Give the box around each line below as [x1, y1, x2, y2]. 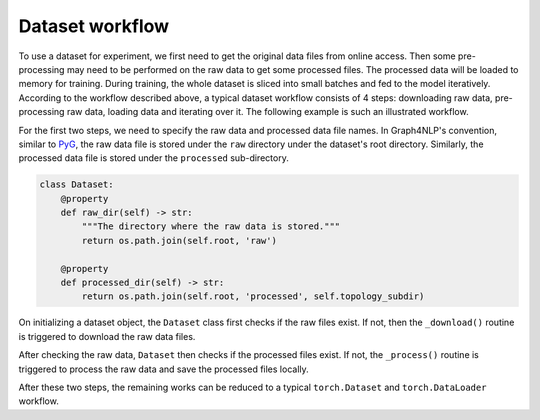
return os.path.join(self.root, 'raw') [81, 235, 277, 246]
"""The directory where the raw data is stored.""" [81, 221, 341, 232]
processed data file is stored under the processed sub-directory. [18, 152, 289, 164]
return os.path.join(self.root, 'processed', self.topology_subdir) [81, 291, 425, 302]
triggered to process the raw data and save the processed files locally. [18, 363, 309, 375]
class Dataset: [39, 179, 114, 190]
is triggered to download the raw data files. [18, 330, 196, 342]
